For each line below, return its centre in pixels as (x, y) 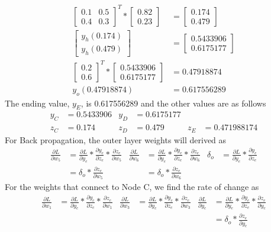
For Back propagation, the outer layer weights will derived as (116, 139)
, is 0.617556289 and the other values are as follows (173, 103)
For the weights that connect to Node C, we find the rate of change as (132, 187)
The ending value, (37, 103)
